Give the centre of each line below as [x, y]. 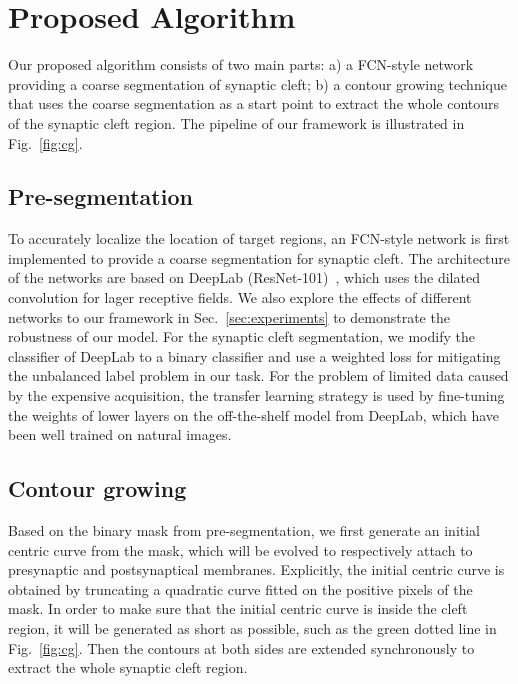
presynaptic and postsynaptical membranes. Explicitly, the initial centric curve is [256, 569]
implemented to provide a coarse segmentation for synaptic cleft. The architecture [259, 257]
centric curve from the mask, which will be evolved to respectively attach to [240, 549]
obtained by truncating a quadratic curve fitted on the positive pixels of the [240, 588]
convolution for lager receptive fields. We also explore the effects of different [240, 297]
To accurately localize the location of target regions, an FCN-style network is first [259, 238]
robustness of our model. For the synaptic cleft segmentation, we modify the [241, 336]
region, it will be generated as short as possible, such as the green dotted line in [252, 628]
